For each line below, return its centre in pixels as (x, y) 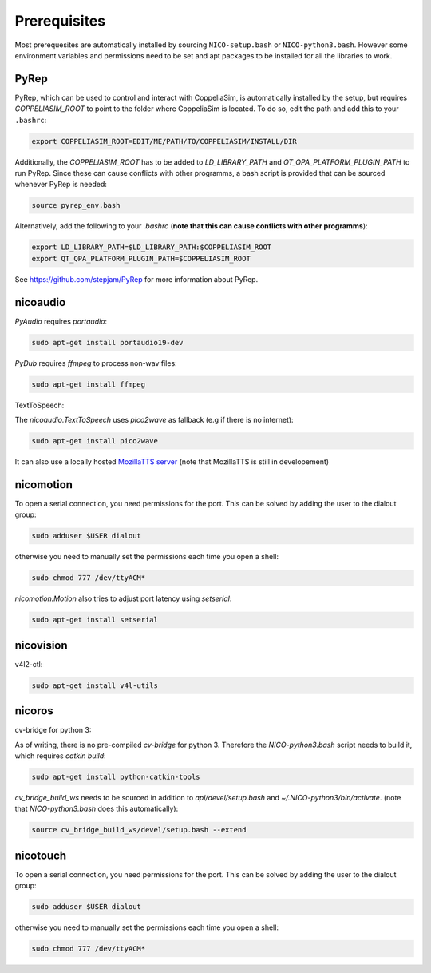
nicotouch (41, 855)
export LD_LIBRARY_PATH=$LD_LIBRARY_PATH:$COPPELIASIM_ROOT (152, 247)
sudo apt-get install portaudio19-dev (107, 342)
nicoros (34, 711)
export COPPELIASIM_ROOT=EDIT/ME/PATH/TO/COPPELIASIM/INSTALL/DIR (164, 141)
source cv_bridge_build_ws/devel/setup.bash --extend (139, 830)
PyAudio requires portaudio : (61, 321)
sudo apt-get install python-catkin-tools (116, 776)
